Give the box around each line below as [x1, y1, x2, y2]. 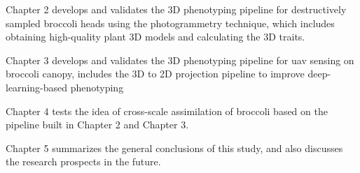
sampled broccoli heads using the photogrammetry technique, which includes [6, 15, 335, 30]
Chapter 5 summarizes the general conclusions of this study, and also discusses [6, 140, 343, 155]
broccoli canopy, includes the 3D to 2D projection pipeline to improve [6, 66, 305, 81]
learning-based [6, 80, 68, 94]
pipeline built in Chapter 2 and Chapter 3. [6, 117, 189, 132]
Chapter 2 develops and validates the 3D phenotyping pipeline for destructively [6, 2, 347, 16]
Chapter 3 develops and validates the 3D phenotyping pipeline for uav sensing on [6, 52, 354, 67]
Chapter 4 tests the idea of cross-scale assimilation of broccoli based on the [6, 103, 328, 118]
